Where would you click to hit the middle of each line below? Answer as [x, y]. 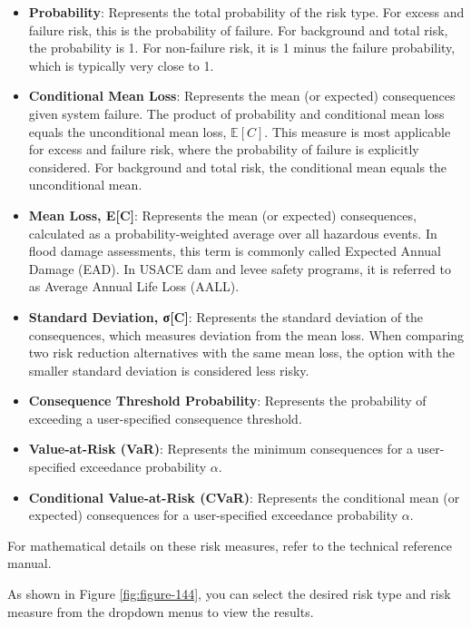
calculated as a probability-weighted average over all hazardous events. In [233, 233]
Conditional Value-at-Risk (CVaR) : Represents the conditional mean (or [244, 497]
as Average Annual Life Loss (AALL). [134, 286]
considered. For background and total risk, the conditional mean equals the [238, 167]
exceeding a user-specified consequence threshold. [165, 418]
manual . [29, 563]
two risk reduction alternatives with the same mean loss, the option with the [241, 353]
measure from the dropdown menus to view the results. [161, 611]
